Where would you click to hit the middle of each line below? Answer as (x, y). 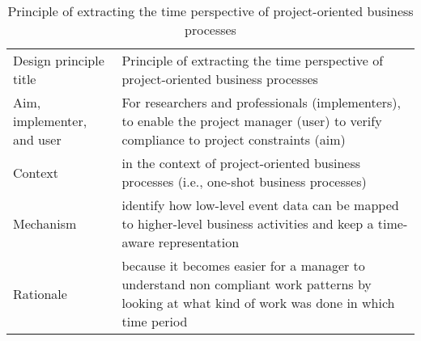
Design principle (59, 60)
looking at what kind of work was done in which (258, 303)
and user (37, 139)
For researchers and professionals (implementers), (262, 102)
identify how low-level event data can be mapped (260, 205)
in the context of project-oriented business (241, 163)
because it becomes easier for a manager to (243, 265)
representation (199, 242)
